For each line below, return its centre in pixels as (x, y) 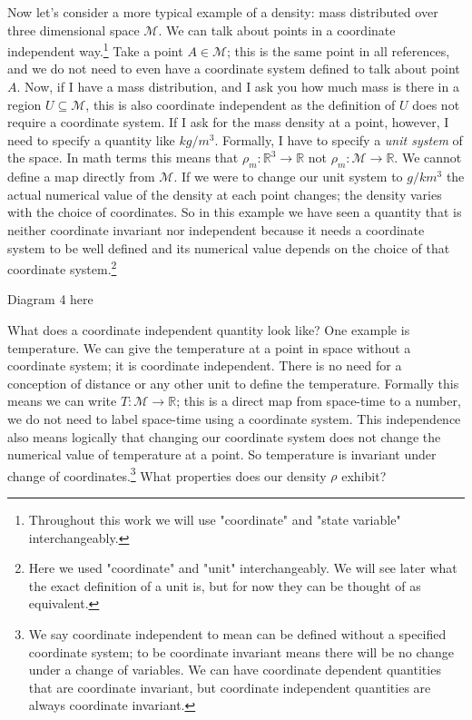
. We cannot (428, 158)
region (25, 104)
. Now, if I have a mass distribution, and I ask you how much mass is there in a (238, 87)
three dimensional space (74, 30)
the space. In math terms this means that (123, 158)
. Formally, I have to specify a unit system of (339, 139)
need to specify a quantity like (91, 139)
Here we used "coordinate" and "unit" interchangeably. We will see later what (243, 568)
